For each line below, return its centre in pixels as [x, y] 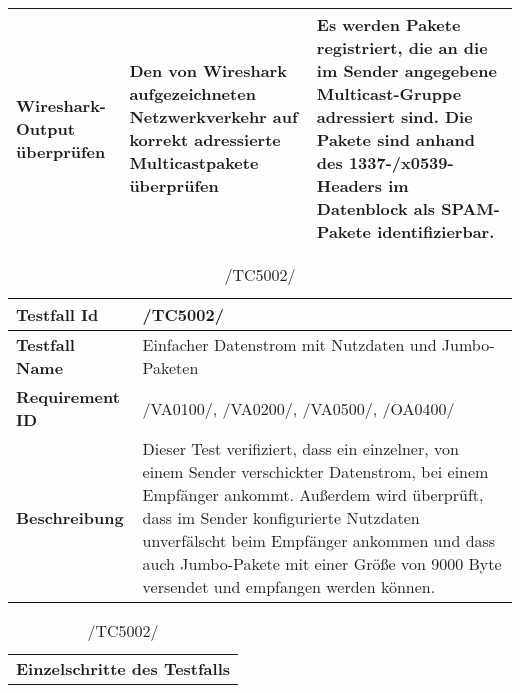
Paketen [170, 367]
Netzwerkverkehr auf [213, 116]
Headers [349, 185]
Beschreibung [70, 517]
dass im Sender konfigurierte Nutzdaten [281, 517]
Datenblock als [376, 208]
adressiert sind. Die [394, 116]
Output [45, 128]
